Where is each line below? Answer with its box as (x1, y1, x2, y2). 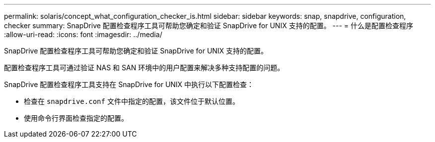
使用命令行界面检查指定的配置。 (24, 114, 128, 122)
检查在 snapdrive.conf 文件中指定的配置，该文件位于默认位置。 (24, 97, 239, 105)
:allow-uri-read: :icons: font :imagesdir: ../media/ (4, 30, 162, 39)
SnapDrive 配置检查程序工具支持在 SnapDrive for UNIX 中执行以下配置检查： (4, 80, 254, 89)
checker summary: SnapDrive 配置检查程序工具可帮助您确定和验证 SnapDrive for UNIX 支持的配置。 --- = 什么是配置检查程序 (4, 21, 414, 30)
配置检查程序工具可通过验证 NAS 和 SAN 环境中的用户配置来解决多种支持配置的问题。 (4, 63, 285, 72)
